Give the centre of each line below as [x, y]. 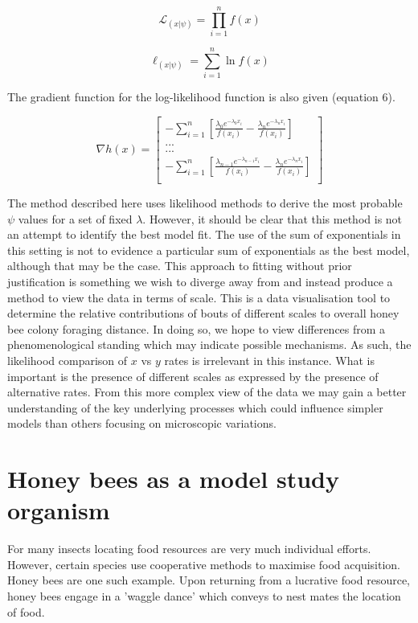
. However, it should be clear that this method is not [273, 218]
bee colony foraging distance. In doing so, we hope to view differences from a [197, 328]
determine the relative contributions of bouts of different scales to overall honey [203, 313]
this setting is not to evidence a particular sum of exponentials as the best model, [209, 250]
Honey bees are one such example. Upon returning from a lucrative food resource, [209, 580]
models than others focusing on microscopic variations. [142, 423]
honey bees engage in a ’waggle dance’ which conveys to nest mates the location [204, 596]
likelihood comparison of [68, 360]
